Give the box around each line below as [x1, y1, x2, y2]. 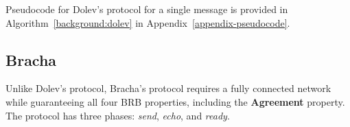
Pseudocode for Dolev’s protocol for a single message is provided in [5, 2, 288, 16]
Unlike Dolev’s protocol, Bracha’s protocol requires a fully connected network [5, 81, 331, 95]
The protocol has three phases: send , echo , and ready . [5, 108, 230, 122]
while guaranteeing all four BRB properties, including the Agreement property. [5, 94, 345, 108]
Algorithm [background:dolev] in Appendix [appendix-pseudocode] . [5, 15, 290, 30]
